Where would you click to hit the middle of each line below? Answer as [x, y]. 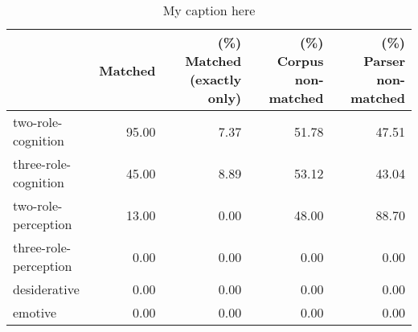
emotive [35, 312]
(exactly [215, 79]
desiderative [46, 289]
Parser [384, 61]
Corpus [300, 61]
